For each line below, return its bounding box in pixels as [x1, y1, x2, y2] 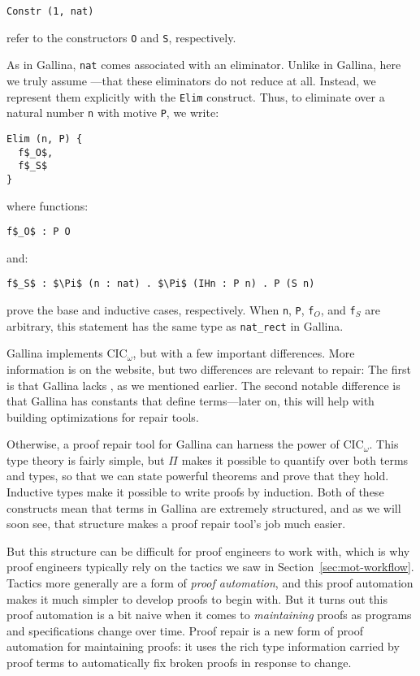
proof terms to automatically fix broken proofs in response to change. [6, 654, 352, 670]
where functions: [6, 197, 89, 214]
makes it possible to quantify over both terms [181, 451, 409, 468]
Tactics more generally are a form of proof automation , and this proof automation [6, 574, 414, 591]
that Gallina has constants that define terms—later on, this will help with [6, 392, 375, 409]
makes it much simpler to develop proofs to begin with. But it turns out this [6, 590, 388, 607]
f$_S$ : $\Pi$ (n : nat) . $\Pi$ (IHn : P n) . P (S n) [6, 278, 315, 290]
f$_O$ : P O [6, 226, 71, 238]
